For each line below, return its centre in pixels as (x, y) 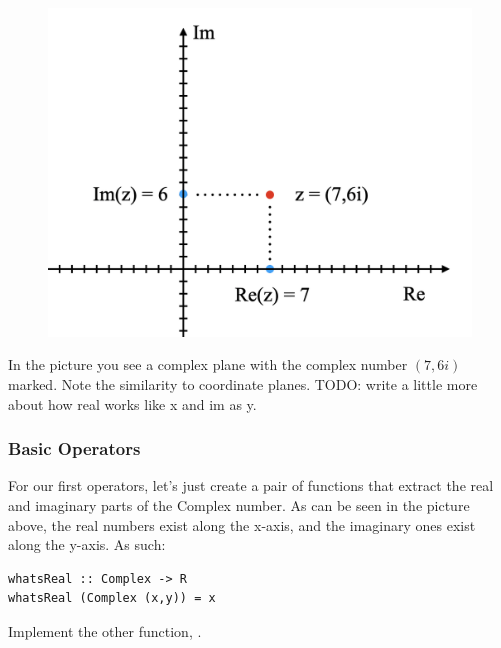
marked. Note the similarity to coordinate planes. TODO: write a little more (243, 383)
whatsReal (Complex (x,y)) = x (112, 598)
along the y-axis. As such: (87, 544)
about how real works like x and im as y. (132, 403)
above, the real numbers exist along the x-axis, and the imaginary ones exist (242, 524)
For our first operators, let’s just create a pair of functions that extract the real (251, 485)
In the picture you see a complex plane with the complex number (208, 364)
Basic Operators (74, 448)
